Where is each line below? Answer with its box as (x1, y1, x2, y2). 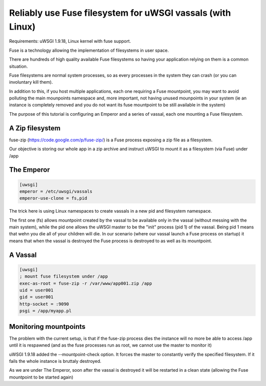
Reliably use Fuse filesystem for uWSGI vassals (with (9, 7, 231, 18)
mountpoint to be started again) (9, 374, 73, 380)
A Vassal (9, 251, 37, 259)
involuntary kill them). (9, 79, 53, 85)
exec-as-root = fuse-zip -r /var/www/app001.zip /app (19, 281, 152, 286)
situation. (9, 63, 28, 69)
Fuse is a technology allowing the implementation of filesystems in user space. (9, 47, 169, 53)
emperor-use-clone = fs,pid (19, 195, 87, 201)
